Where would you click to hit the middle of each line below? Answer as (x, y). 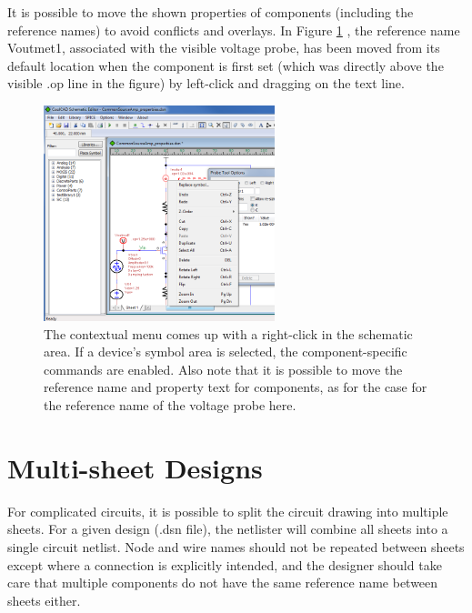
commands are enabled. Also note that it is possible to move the (223, 369)
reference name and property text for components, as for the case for (236, 387)
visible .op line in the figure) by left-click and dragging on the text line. (206, 83)
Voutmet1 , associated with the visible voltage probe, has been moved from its (224, 48)
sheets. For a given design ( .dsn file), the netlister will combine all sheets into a (228, 529)
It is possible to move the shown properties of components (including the (211, 12)
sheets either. (44, 600)
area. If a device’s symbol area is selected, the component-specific (226, 352)
